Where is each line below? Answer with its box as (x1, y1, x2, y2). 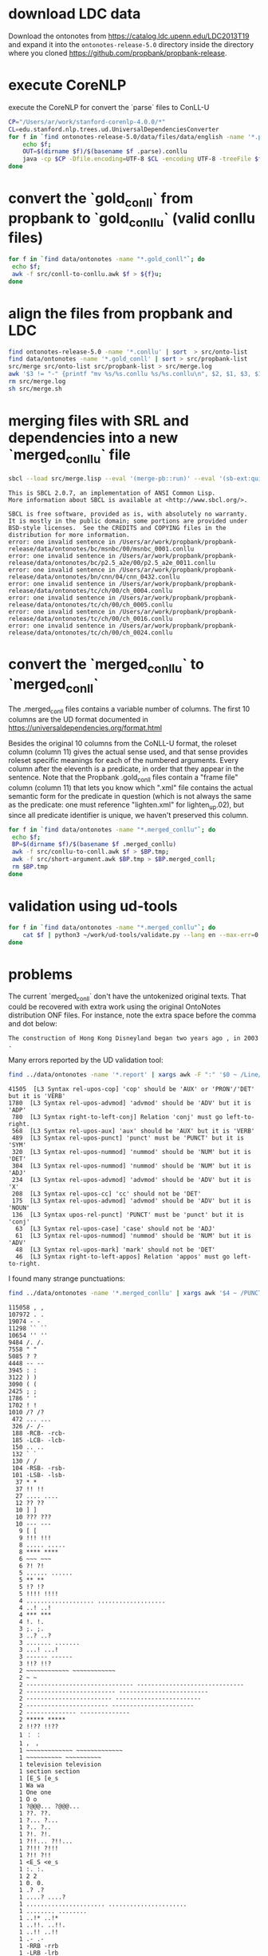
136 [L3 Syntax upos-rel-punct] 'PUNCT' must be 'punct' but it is (11, 1211, 245, 1219)
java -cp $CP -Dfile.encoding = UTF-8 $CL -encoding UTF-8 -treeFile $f (22, 155, 262, 164)
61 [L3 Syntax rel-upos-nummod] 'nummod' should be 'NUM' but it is (15, 1232, 251, 1240)
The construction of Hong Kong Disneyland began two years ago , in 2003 (8, 1034, 259, 1042)
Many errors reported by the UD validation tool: (8, 1055, 164, 1065)
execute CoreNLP (8, 77, 127, 94)
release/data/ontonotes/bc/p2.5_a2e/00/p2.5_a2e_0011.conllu (8, 559, 216, 567)
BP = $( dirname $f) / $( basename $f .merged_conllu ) (11, 840, 177, 848)
